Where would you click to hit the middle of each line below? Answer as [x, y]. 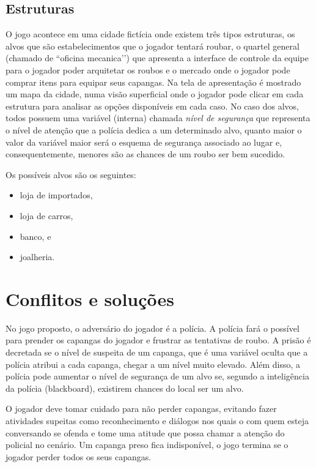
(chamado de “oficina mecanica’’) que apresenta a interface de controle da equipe [157, 58]
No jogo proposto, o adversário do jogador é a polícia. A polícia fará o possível [152, 328]
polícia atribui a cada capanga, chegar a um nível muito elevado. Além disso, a [153, 364]
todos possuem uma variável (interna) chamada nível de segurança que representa [158, 118]
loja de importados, [56, 195]
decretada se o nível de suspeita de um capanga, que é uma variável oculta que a [157, 352]
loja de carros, [46, 215]
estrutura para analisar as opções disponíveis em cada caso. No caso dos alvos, [152, 106]
